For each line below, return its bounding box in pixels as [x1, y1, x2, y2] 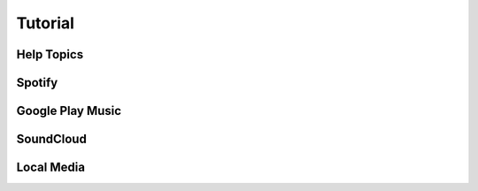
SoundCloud [16, 132, 88, 147]
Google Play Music [16, 103, 122, 118]
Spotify [16, 75, 58, 90]
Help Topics [16, 47, 84, 62]
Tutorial [16, 13, 75, 33]
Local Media [16, 160, 86, 175]
